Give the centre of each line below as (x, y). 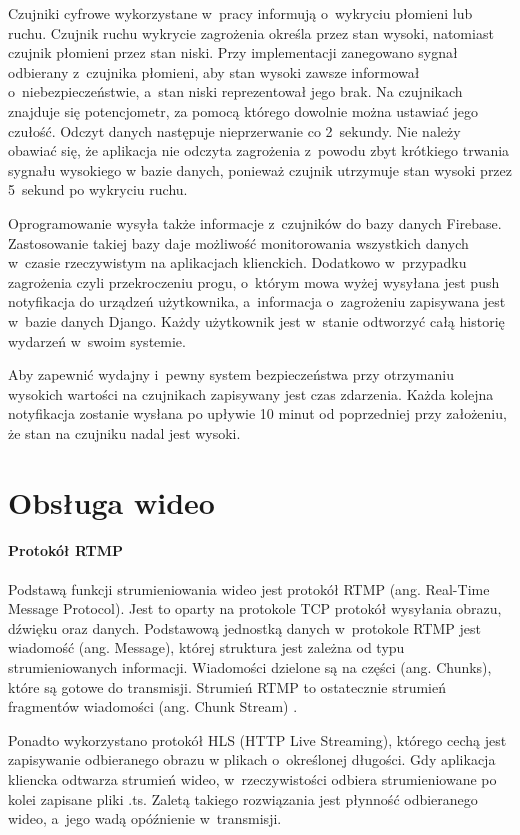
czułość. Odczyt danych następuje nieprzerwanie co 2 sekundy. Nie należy (234, 130)
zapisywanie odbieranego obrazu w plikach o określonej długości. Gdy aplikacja (252, 759)
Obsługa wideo (111, 501)
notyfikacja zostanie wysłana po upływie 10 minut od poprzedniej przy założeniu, (257, 413)
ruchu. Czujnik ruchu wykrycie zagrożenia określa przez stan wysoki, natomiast (251, 32)
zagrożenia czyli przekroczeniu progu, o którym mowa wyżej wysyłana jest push (254, 281)
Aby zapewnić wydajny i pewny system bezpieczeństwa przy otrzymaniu (231, 374)
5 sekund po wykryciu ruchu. (98, 189)
